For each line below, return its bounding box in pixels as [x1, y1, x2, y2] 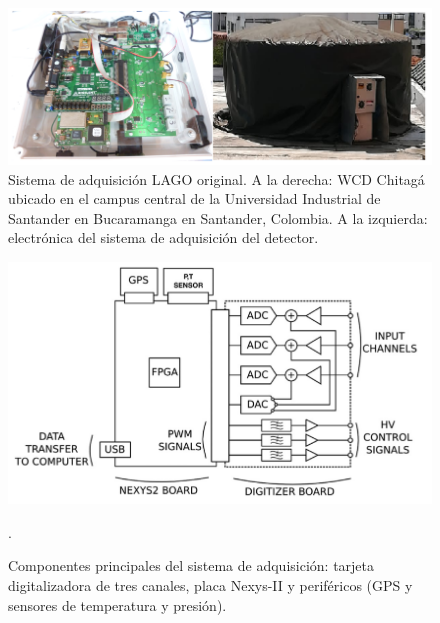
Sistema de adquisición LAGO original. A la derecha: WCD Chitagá [8, 168, 425, 189]
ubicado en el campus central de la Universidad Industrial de [8, 188, 381, 209]
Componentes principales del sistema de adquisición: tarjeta [8, 555, 375, 576]
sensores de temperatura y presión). [8, 594, 227, 615]
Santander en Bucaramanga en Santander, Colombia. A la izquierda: [8, 207, 428, 228]
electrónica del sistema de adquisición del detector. [8, 227, 319, 248]
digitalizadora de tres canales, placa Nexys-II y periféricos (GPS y [8, 575, 413, 595]
